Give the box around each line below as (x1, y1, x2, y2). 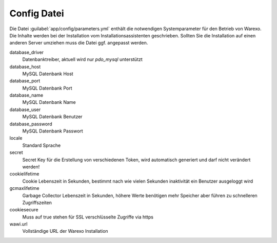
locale (9, 135, 23, 141)
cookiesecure (9, 207, 38, 213)
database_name (9, 92, 44, 98)
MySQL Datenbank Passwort (22, 128, 83, 134)
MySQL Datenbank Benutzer (22, 114, 83, 120)
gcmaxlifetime (9, 185, 39, 191)
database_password (9, 121, 52, 127)
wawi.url (9, 221, 28, 227)
